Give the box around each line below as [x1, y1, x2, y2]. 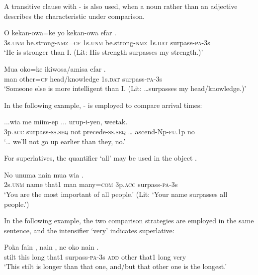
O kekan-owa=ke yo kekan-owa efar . [4, 27, 116, 38]
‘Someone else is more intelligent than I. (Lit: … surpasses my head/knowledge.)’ [4, 83, 247, 93]
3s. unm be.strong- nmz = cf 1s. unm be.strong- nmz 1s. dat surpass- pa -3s [4, 37, 210, 47]
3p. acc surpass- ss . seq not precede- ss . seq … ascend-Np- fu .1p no [4, 126, 195, 136]
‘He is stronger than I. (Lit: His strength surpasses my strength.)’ [4, 47, 203, 57]
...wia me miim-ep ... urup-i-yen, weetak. [4, 116, 128, 127]
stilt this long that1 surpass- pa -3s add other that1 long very [4, 251, 186, 262]
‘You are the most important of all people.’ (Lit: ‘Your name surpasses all [4, 188, 228, 199]
